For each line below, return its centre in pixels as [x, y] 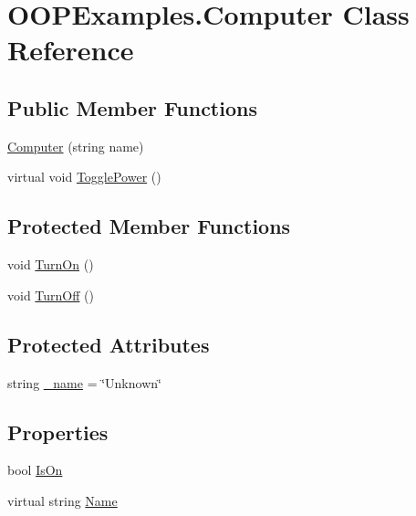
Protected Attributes [109, 344]
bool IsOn [35, 470]
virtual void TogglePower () [84, 177]
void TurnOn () [51, 264]
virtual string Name [62, 500]
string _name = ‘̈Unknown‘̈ [84, 382]
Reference [71, 50]
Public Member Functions [132, 107]
